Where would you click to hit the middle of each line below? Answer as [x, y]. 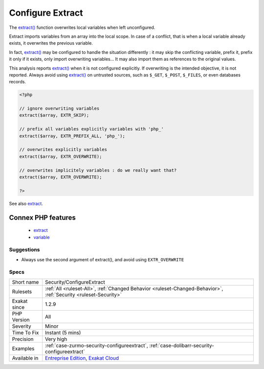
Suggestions [24, 250]
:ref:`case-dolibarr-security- [182, 345]
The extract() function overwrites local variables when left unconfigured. [82, 27]
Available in [25, 358]
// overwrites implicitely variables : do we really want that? [98, 170]
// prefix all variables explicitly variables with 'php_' [91, 129]
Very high [56, 339]
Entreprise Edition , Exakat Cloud [82, 358]
